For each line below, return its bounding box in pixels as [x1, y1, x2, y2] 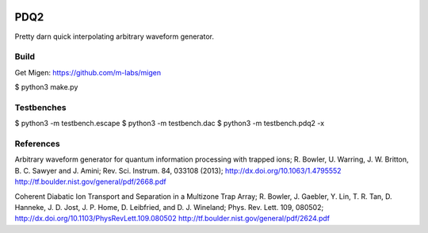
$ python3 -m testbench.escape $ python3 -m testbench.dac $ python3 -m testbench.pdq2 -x [14, 119, 325, 128]
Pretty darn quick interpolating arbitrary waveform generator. [14, 32, 214, 41]
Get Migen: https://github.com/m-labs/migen [14, 67, 162, 77]
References [14, 138, 60, 149]
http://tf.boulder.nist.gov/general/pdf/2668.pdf [14, 177, 166, 186]
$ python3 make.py [14, 82, 78, 92]
